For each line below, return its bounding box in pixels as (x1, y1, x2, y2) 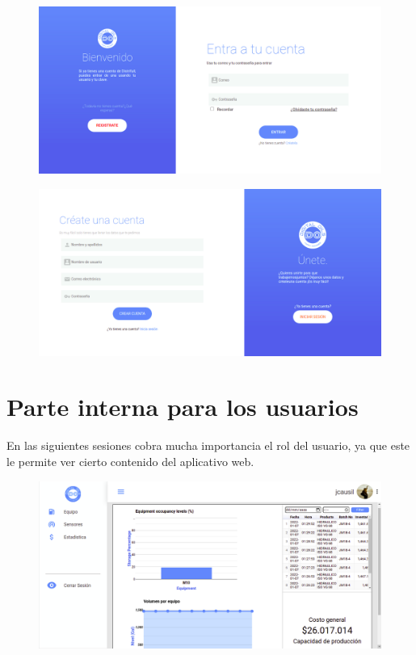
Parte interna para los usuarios (6, 390, 359, 423)
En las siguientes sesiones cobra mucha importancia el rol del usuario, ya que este (6, 437, 410, 454)
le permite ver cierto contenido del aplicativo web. (6, 452, 254, 469)
